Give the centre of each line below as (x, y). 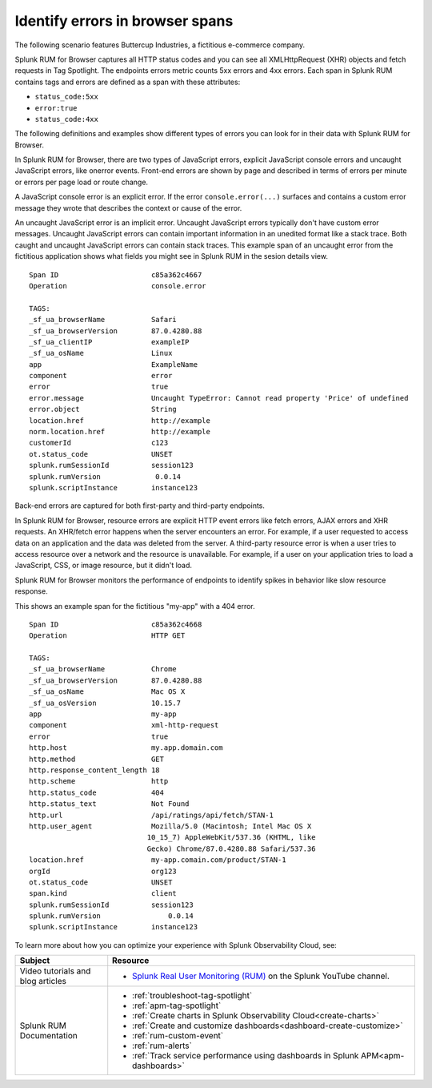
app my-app (103, 714)
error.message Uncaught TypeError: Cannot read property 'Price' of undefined (219, 398)
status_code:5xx (67, 97)
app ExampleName (114, 364)
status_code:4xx (67, 119)
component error (101, 376)
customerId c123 (99, 443)
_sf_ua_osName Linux (101, 353)
